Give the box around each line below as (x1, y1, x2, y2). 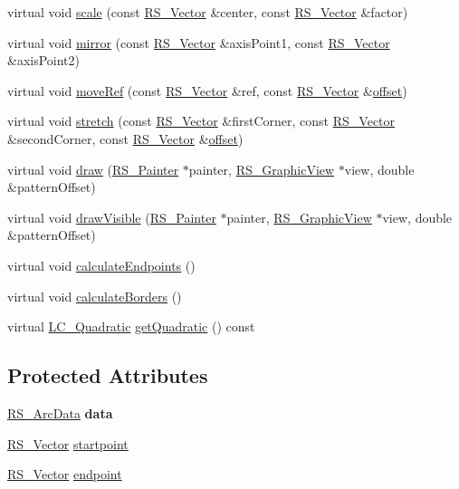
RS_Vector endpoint (7, 465, 122, 484)
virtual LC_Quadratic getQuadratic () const (7, 317, 255, 336)
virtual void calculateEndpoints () (7, 255, 196, 274)
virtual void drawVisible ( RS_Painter (7, 207, 216, 226)
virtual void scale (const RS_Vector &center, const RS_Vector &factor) (7, 3, 408, 21)
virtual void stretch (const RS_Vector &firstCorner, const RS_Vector (7, 111, 396, 130)
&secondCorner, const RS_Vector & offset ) (7, 129, 244, 148)
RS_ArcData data (7, 403, 113, 422)
